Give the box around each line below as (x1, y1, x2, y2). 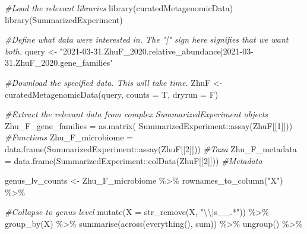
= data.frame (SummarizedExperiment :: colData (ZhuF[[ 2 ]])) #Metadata (5, 154, 262, 166)
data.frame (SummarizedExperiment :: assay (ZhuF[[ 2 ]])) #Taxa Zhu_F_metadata (5, 142, 297, 155)
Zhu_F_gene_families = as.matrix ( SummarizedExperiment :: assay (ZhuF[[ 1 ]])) (5, 119, 293, 132)
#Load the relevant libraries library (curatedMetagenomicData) (5, 2, 233, 14)
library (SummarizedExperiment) (5, 13, 123, 25)
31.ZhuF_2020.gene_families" (5, 56, 113, 69)
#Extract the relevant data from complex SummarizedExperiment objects (5, 108, 268, 120)
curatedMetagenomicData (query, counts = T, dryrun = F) (5, 88, 219, 100)
